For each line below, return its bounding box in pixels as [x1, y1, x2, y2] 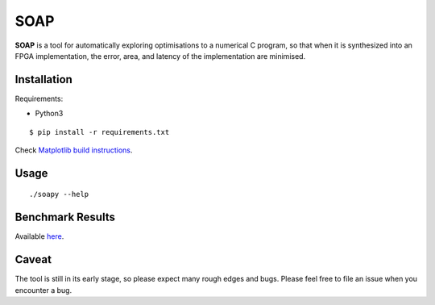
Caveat [14, 253, 52, 266]
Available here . [14, 232, 64, 241]
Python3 [35, 109, 64, 119]
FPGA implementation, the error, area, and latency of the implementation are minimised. [14, 51, 306, 61]
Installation [14, 73, 72, 86]
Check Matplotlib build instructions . [14, 145, 133, 155]
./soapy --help [29, 190, 89, 199]
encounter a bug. [14, 285, 72, 295]
